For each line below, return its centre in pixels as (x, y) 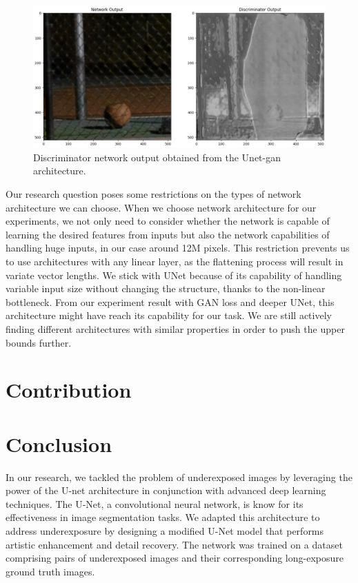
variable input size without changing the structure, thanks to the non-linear (166, 288)
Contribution (69, 390)
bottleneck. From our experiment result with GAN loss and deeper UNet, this (170, 301)
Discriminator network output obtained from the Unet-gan (157, 157)
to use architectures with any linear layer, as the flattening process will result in (175, 261)
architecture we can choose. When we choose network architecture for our (161, 207)
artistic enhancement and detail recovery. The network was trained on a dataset (174, 544)
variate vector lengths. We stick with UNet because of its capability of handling (174, 275)
